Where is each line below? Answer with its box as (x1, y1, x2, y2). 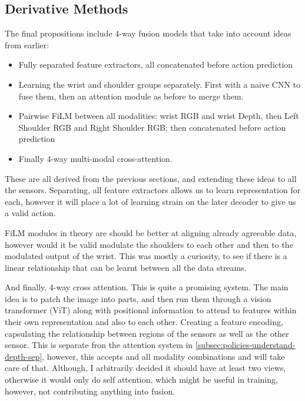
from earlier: (5, 38, 49, 51)
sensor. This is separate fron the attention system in (5, 339, 193, 351)
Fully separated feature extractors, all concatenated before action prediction (18, 58, 293, 71)
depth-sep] (5, 350, 42, 362)
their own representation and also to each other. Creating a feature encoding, (5, 316, 283, 328)
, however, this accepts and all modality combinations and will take (42, 350, 285, 362)
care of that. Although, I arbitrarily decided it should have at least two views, (5, 362, 286, 374)
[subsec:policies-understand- (195, 339, 296, 351)
